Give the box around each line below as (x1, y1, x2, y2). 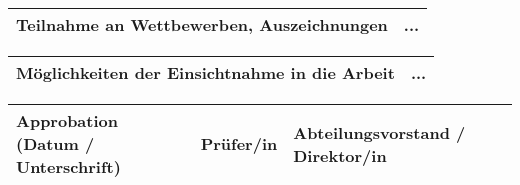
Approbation (16, 109, 118, 132)
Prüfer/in (200, 132, 278, 155)
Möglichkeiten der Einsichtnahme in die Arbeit (16, 61, 395, 84)
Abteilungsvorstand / (293, 120, 466, 144)
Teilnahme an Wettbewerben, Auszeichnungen (16, 13, 388, 36)
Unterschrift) (16, 155, 121, 178)
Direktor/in (293, 143, 387, 167)
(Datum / (16, 132, 95, 155)
